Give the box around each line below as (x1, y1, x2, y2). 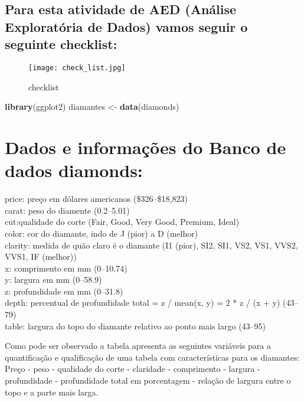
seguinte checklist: (5, 35, 117, 53)
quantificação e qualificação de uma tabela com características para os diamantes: (5, 351, 300, 363)
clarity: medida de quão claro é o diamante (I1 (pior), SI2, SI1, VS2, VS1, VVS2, (5, 238, 298, 251)
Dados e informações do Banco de (5, 135, 286, 159)
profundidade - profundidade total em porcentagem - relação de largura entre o (5, 374, 291, 387)
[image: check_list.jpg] (28, 63, 126, 72)
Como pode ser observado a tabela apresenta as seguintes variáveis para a (5, 339, 272, 352)
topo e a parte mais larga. (5, 385, 99, 398)
